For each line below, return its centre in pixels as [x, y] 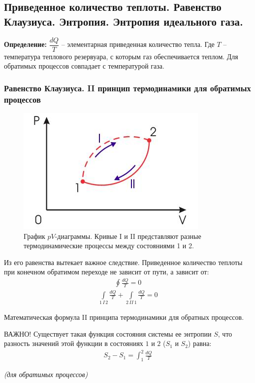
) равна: [200, 343]
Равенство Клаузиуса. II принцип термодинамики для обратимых [127, 88]
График [34, 236]
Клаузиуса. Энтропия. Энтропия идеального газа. [124, 21]
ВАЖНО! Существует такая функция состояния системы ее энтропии [108, 333]
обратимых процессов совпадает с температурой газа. [84, 66]
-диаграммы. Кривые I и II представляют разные [128, 236]
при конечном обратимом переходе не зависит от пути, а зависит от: [107, 272]
